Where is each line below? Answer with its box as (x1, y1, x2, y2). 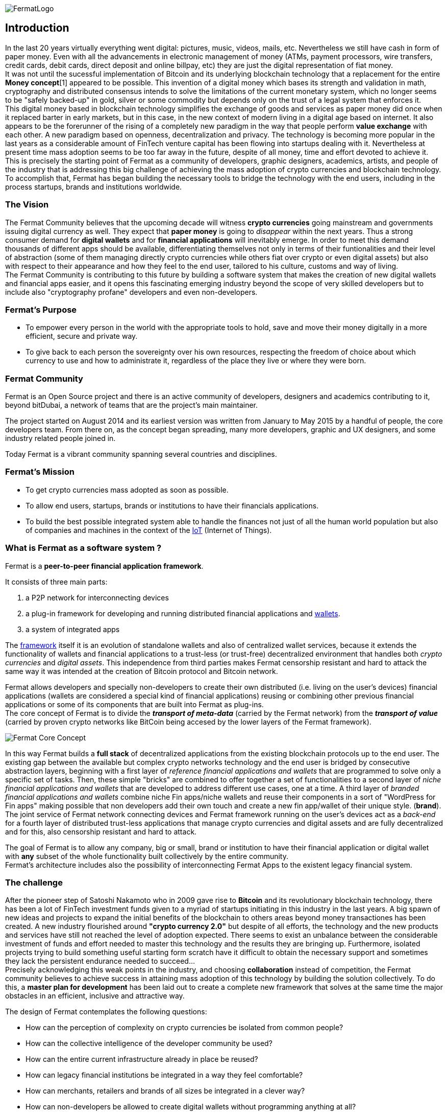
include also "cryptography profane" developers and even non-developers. (5, 287, 258, 296)
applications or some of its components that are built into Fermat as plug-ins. (5, 700, 264, 709)
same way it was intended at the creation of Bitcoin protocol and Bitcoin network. (5, 666, 278, 676)
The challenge (5, 877, 63, 888)
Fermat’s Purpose (5, 304, 77, 315)
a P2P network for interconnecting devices (26, 593, 169, 602)
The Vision (5, 199, 49, 210)
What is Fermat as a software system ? (5, 543, 162, 553)
